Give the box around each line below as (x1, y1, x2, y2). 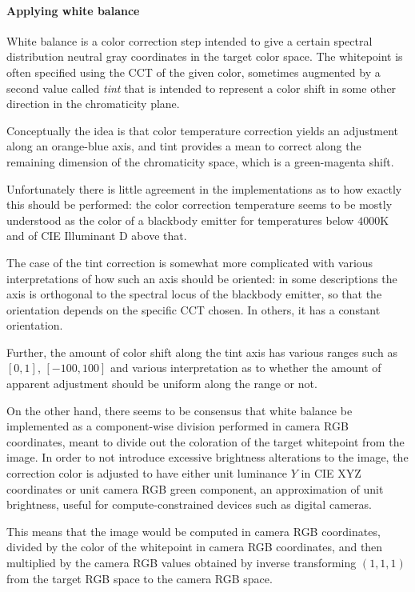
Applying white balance (6, 2, 140, 18)
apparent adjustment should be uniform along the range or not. (6, 375, 317, 392)
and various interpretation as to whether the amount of (110, 359, 381, 376)
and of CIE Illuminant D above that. (6, 227, 187, 244)
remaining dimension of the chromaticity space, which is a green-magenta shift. (6, 153, 394, 170)
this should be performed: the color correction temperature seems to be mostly (6, 196, 393, 213)
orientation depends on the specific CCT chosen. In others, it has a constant (6, 301, 381, 318)
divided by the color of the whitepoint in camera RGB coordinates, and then (6, 538, 383, 555)
